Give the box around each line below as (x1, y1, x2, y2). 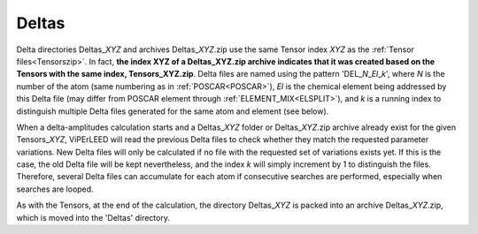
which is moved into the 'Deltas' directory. (16, 212, 170, 223)
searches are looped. (16, 184, 94, 194)
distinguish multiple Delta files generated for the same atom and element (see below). (16, 106, 329, 117)
